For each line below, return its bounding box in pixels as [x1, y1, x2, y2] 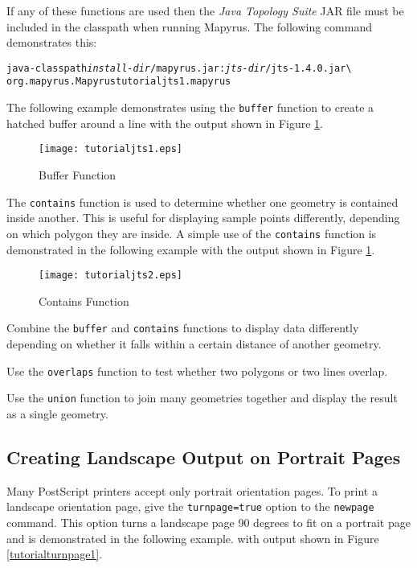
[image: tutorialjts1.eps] [39, 143, 182, 155]
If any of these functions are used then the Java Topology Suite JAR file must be [6, 2, 404, 19]
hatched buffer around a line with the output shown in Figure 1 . [6, 114, 324, 131]
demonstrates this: [6, 34, 97, 51]
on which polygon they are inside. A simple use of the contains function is [6, 224, 377, 241]
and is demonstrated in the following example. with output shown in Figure [6, 529, 379, 546]
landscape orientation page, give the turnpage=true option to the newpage [6, 498, 374, 515]
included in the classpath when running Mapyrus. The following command [6, 18, 372, 35]
